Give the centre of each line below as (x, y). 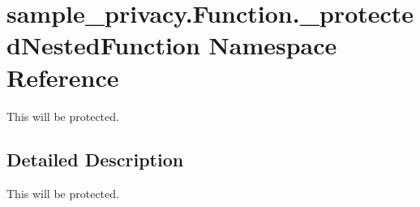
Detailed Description (95, 160)
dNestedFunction (103, 45)
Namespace (273, 45)
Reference (63, 77)
